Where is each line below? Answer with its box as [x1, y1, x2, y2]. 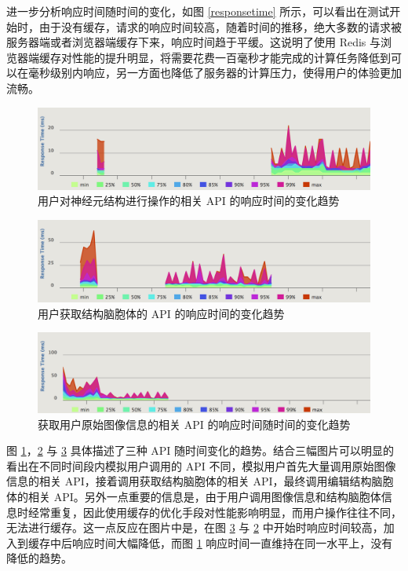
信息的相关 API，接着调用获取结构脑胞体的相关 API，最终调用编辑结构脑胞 [6, 473, 394, 489]
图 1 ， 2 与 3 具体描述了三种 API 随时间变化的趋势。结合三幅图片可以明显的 [6, 442, 395, 459]
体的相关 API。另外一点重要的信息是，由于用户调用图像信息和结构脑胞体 [6, 488, 381, 504]
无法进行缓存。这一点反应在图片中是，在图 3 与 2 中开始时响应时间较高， [6, 519, 384, 536]
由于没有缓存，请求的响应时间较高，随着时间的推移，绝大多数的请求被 [38, 18, 402, 35]
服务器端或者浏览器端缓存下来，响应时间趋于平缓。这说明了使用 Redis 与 [6, 34, 381, 50]
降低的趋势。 [6, 550, 72, 566]
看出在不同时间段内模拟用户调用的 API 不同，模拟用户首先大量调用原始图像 [6, 457, 396, 474]
